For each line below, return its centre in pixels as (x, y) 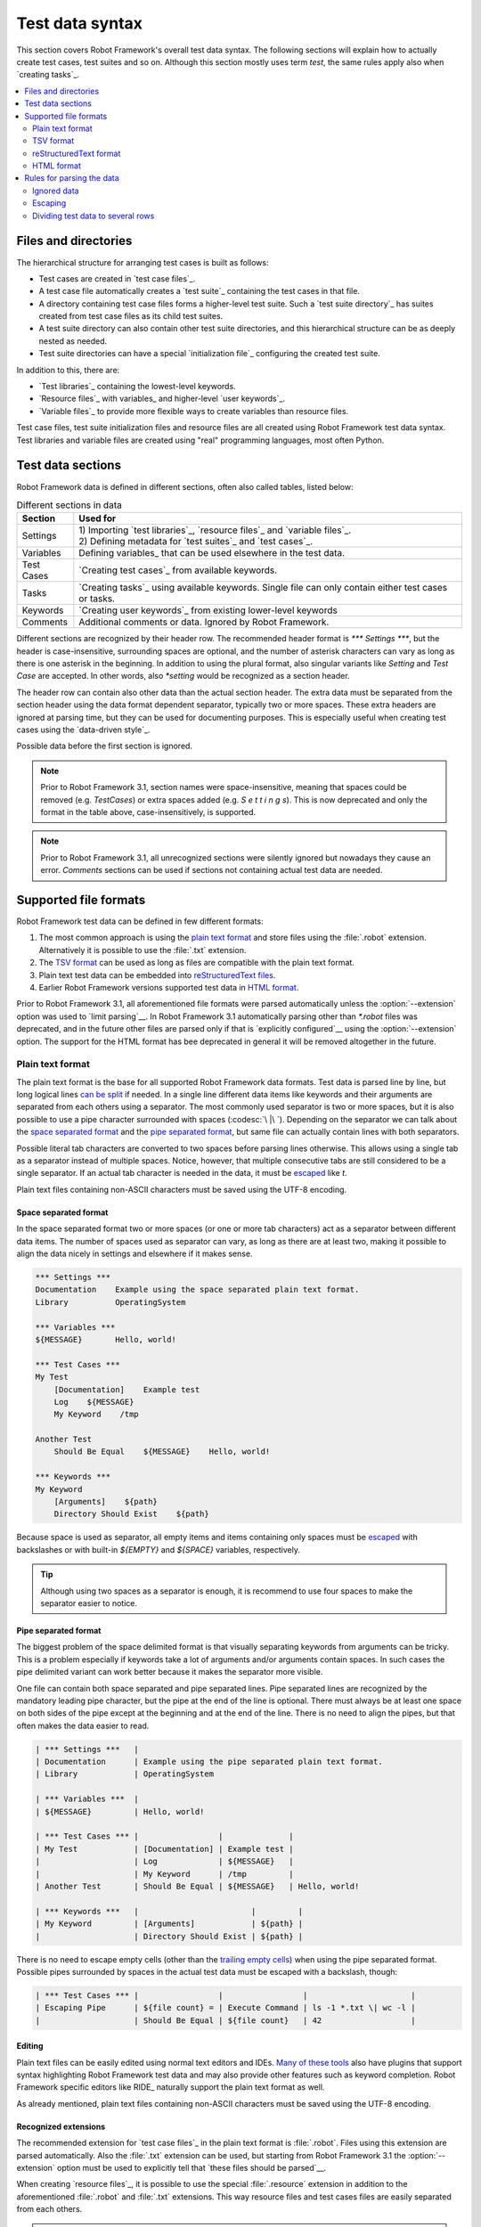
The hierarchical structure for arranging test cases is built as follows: (143, 262)
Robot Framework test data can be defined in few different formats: (140, 921)
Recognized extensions (61, 2126)
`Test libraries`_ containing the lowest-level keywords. (137, 387)
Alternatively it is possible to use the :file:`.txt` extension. (143, 950)
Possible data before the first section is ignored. (105, 746)
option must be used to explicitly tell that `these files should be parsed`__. (192, 2168)
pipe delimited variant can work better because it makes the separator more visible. (170, 1672)
